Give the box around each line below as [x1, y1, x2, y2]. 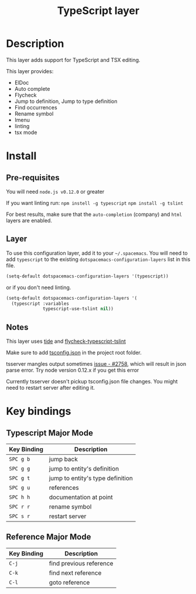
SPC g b [9, 456, 30, 463]
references [49, 484, 79, 492]
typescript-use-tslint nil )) [43, 306, 114, 312]
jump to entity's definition [49, 465, 119, 473]
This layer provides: [6, 67, 54, 74]
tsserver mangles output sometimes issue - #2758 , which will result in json [6, 360, 186, 368]
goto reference [49, 578, 90, 586]
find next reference [49, 569, 102, 577]
